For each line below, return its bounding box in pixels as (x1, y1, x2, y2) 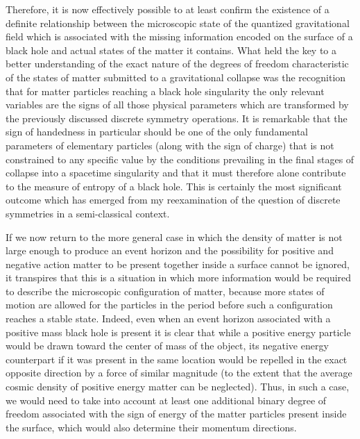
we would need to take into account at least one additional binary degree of (6, 392, 327, 407)
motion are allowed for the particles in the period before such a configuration (6, 297, 333, 312)
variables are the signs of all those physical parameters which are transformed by (6, 97, 349, 112)
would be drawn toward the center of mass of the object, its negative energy (6, 338, 329, 353)
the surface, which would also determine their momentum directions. (6, 420, 297, 434)
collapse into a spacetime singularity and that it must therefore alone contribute (6, 165, 346, 180)
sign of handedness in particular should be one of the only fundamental (6, 124, 309, 139)
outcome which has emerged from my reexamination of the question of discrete (6, 192, 341, 207)
